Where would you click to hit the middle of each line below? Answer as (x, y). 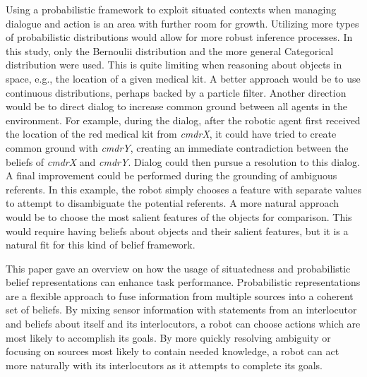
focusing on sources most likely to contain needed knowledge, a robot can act (173, 351)
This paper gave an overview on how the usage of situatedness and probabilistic (178, 268)
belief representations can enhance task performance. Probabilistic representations (183, 282)
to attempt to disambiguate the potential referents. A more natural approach (173, 203)
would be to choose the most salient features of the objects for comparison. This (179, 216)
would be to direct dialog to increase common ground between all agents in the (177, 106)
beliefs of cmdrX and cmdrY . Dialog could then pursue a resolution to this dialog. (183, 161)
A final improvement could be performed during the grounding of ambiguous (172, 175)
